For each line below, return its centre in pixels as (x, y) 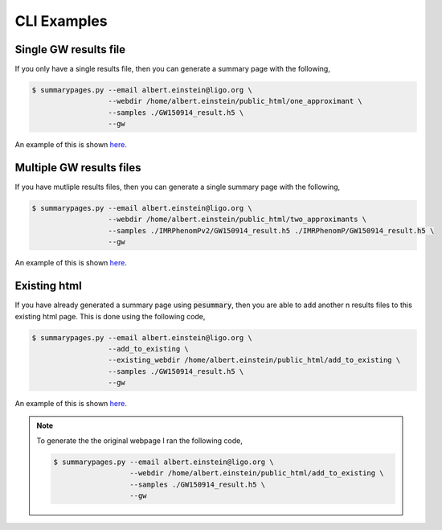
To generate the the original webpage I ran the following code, (139, 440)
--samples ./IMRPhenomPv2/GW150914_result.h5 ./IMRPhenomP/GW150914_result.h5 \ (271, 230)
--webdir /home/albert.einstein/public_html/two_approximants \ (237, 220)
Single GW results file (70, 49)
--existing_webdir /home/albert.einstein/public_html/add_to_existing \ (254, 360)
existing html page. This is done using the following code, (110, 316)
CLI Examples (61, 21)
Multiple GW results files (78, 168)
